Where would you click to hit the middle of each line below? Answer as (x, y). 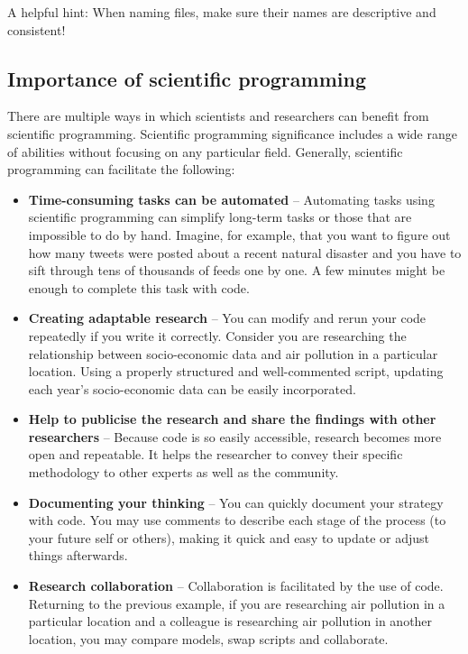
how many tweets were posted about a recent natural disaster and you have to (245, 252)
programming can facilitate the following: (121, 169)
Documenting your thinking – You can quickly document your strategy (236, 502)
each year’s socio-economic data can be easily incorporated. (192, 388)
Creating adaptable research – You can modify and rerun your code (227, 318)
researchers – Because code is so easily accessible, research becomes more (235, 436)
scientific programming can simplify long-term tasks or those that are (220, 217)
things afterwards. (78, 555)
